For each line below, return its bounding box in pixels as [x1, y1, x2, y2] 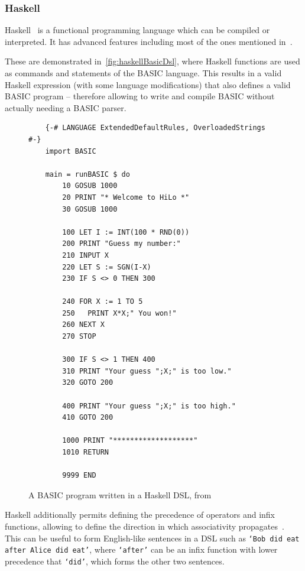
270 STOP [62, 332, 96, 341]
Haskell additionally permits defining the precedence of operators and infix [5, 508, 275, 521]
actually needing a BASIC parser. [5, 101, 126, 113]
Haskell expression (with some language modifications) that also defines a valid [5, 78, 291, 90]
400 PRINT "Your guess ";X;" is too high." [62, 401, 236, 410]
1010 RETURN [62, 448, 109, 456]
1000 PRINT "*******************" [62, 436, 198, 445]
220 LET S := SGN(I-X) [62, 262, 151, 271]
